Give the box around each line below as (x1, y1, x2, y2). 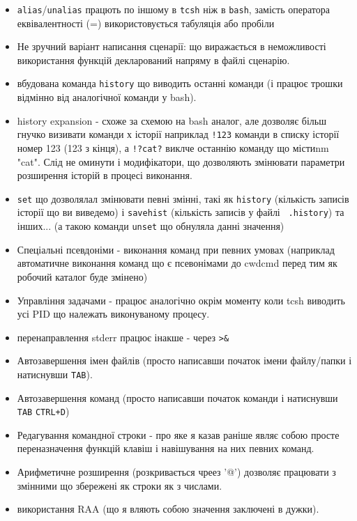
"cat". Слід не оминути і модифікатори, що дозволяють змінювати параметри (17, 154, 345, 169)
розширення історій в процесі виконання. (17, 168, 192, 182)
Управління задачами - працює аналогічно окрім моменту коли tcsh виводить (17, 293, 345, 307)
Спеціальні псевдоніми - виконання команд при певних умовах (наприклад (17, 242, 335, 256)
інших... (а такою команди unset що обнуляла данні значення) (17, 219, 284, 233)
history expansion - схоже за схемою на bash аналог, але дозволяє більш (17, 113, 327, 127)
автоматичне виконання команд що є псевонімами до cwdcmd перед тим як (17, 256, 337, 270)
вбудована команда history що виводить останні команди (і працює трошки (17, 76, 343, 91)
